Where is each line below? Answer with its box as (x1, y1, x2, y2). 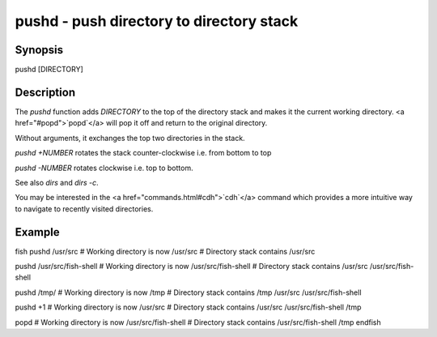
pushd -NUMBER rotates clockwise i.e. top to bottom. (15, 163, 193, 173)
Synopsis (15, 43, 64, 57)
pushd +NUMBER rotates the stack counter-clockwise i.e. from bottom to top (15, 148, 272, 158)
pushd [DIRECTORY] (15, 65, 84, 75)
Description (15, 85, 76, 99)
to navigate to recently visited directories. (15, 203, 154, 214)
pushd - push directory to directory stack (15, 12, 299, 30)
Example (15, 225, 60, 239)
